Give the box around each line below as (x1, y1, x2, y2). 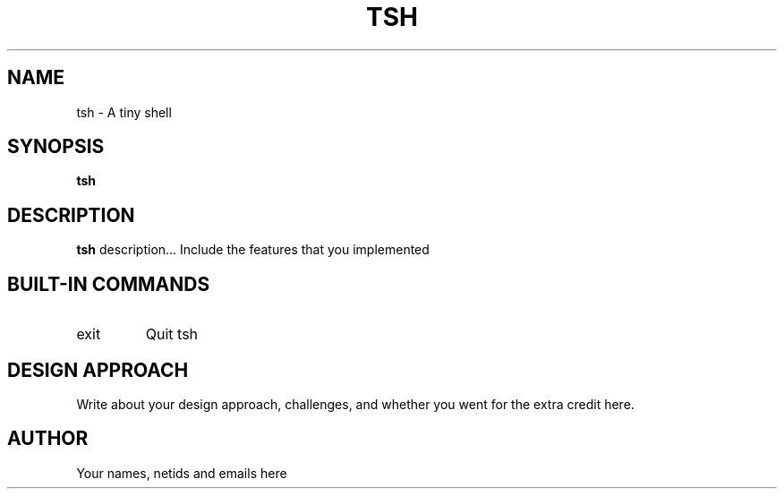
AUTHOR (7, 427, 89, 450)
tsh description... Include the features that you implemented (76, 242, 430, 258)
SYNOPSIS (7, 135, 105, 158)
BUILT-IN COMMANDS (7, 272, 210, 295)
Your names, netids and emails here (76, 465, 287, 481)
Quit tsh (145, 325, 199, 344)
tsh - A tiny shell (76, 104, 172, 120)
